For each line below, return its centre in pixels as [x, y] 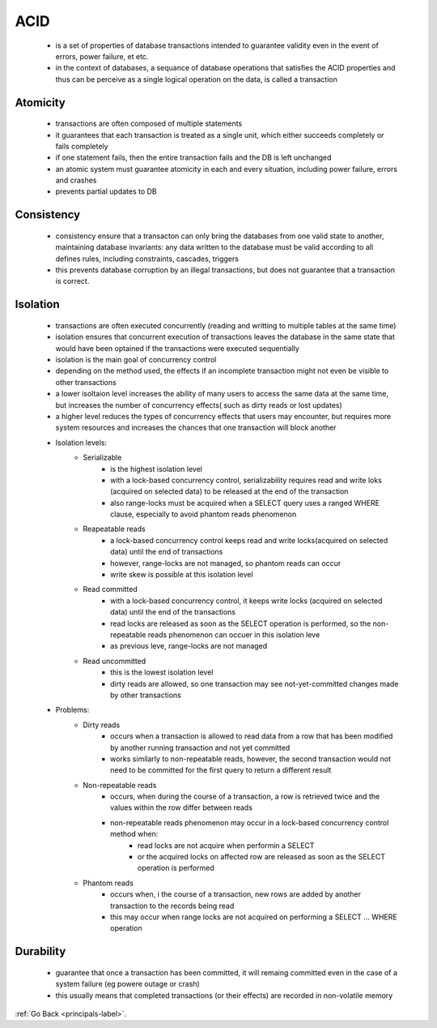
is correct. [72, 281]
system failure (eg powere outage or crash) [127, 984]
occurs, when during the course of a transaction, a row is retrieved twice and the [245, 797]
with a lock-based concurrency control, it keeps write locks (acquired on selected [246, 601]
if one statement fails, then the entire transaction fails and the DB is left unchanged [193, 157]
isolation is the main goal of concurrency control [136, 360]
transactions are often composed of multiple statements [149, 124]
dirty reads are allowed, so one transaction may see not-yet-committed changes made [255, 683]
